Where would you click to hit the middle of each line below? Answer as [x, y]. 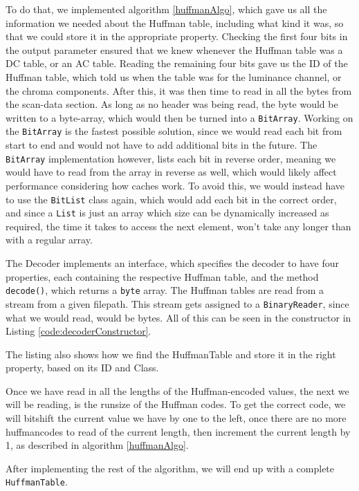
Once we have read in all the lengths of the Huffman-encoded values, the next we [177, 390]
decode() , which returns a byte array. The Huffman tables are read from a [165, 290]
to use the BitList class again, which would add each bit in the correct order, [171, 199]
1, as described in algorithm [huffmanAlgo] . [97, 445]
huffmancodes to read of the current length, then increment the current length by [178, 431]
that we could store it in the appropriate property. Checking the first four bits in [177, 36]
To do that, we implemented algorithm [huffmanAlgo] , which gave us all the [166, 9]
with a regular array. [49, 240]
